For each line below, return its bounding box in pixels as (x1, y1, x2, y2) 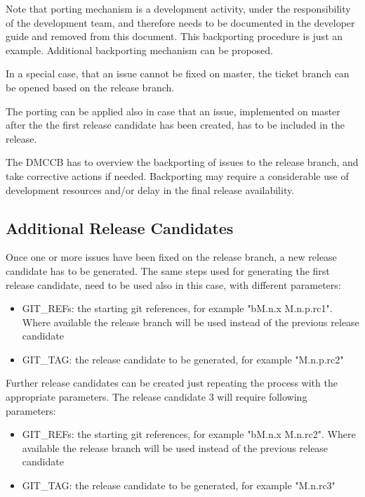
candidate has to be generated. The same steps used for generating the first (6, 263, 330, 278)
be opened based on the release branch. (6, 79, 175, 94)
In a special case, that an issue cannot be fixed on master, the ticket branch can (6, 66, 350, 81)
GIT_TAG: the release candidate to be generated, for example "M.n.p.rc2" (22, 351, 344, 366)
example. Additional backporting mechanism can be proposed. (6, 42, 273, 57)
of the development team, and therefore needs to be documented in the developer (6, 15, 355, 30)
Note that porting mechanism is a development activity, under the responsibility (6, 1, 351, 15)
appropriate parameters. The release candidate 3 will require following (6, 389, 307, 404)
